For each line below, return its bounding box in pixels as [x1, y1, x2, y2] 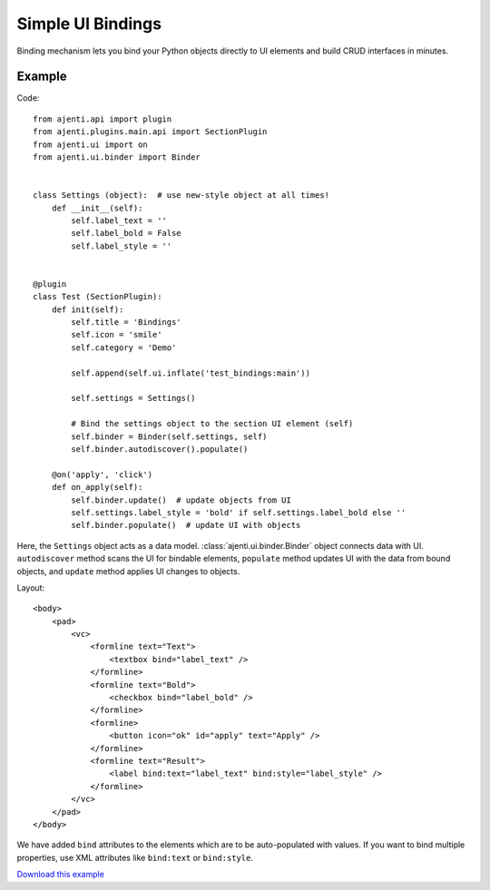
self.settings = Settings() [71, 393, 196, 404]
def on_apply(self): [51, 482, 143, 493]
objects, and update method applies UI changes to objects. [16, 565, 240, 576]
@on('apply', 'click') [51, 469, 153, 480]
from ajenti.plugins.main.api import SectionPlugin [33, 127, 268, 137]
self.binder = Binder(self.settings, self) [71, 431, 268, 442]
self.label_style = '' [71, 240, 172, 251]
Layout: [16, 582, 45, 593]
